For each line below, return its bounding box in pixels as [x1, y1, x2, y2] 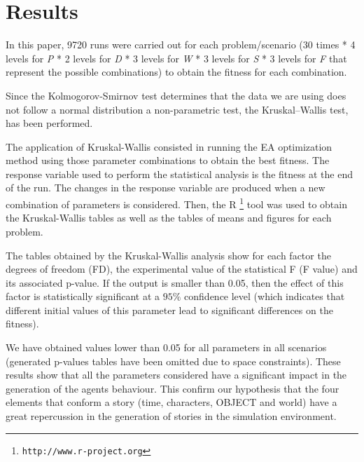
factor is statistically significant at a [6, 289, 160, 304]
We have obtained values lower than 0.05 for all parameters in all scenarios [6, 340, 327, 355]
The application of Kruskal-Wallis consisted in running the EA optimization [6, 139, 332, 154]
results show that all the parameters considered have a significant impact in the [6, 367, 347, 382]
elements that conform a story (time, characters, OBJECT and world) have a [6, 395, 337, 409]
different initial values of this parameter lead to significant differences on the [6, 302, 333, 317]
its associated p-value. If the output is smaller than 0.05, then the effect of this [6, 275, 344, 290]
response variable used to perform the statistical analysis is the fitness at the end [6, 166, 353, 181]
